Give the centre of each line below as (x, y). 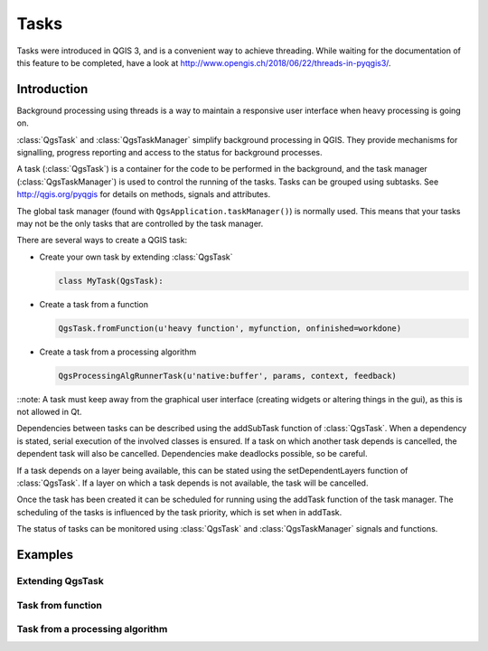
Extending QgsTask (60, 580)
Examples (45, 555)
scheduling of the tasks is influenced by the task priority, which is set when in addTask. (179, 512)
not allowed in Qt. (49, 412)
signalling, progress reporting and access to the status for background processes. (169, 153)
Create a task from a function (94, 304)
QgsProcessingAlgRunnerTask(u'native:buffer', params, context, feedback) (228, 376)
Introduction (52, 89)
